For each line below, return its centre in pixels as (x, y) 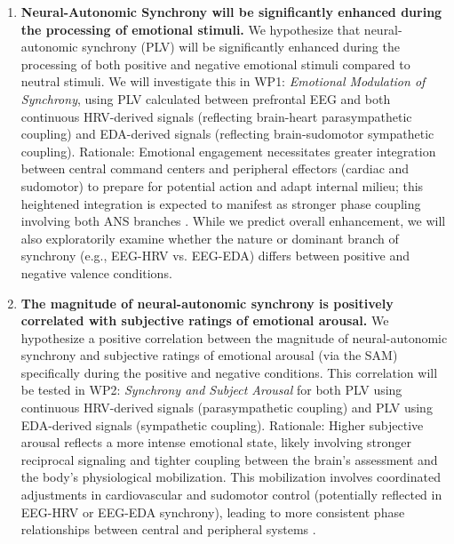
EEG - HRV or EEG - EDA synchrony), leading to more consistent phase (213, 512)
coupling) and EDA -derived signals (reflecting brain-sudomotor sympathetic (227, 134)
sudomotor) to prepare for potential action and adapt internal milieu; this (222, 185)
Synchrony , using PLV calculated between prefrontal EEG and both (206, 98)
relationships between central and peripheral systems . (168, 529)
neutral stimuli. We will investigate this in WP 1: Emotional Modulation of (223, 81)
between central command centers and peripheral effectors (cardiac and (215, 168)
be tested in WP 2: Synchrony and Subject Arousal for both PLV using (211, 390)
